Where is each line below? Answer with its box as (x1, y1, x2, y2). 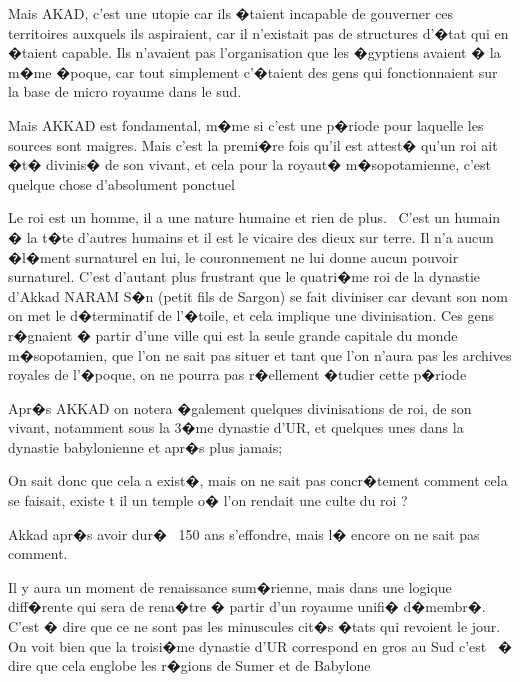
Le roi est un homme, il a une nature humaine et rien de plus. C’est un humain (8, 207, 501, 228)
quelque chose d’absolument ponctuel (8, 173, 235, 194)
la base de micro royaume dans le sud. (8, 81, 242, 102)
